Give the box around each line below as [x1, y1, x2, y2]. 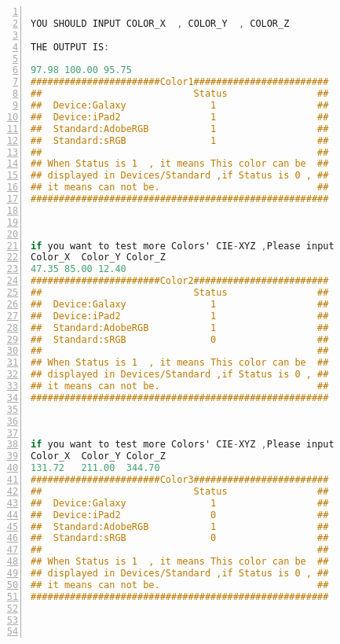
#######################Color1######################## [31, 76, 329, 88]
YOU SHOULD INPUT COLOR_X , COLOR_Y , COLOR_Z [31, 17, 290, 29]
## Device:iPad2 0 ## [31, 509, 329, 521]
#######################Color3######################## [31, 474, 329, 485]
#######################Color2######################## [31, 275, 329, 287]
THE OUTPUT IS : [31, 41, 110, 53]
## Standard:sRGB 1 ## [31, 134, 329, 146]
